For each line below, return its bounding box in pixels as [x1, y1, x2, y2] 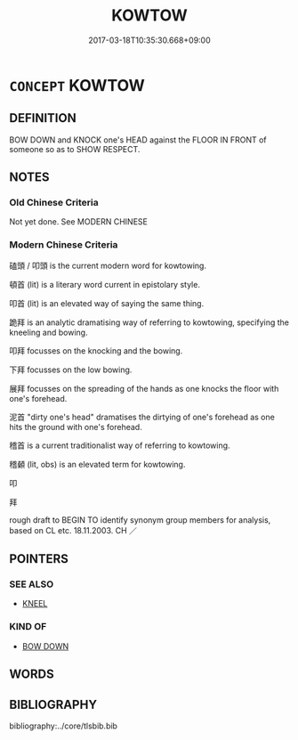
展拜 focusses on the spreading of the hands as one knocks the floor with [9, 383, 279, 394]
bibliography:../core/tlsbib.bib [9, 720, 118, 731]
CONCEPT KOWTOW [9, 75, 145, 95]
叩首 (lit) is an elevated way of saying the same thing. [9, 297, 205, 308]
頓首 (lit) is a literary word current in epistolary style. [9, 279, 200, 289]
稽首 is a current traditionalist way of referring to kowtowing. [9, 440, 230, 451]
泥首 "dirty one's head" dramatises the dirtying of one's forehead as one [9, 411, 276, 422]
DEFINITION [9, 110, 77, 126]
